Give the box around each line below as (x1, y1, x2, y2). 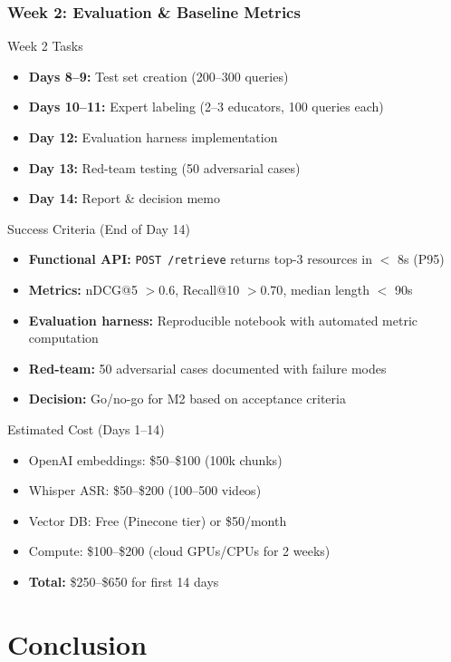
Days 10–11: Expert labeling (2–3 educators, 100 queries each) (28, 97, 384, 116)
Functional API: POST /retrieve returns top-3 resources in (28, 249, 373, 268)
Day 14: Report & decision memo (28, 189, 220, 208)
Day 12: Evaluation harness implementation (28, 128, 278, 146)
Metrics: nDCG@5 (28, 280, 138, 299)
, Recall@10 (175, 280, 240, 299)
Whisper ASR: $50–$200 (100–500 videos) (28, 481, 262, 500)
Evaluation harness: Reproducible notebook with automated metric (28, 310, 418, 329)
